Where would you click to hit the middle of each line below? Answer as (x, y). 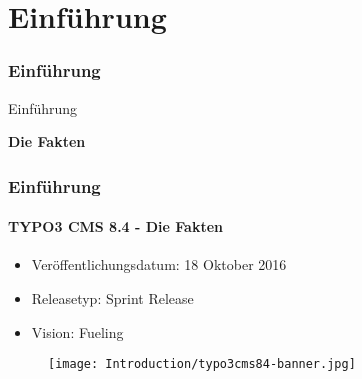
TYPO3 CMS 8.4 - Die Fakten (116, 226)
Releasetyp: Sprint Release (112, 298)
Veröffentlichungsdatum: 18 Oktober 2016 (159, 264)
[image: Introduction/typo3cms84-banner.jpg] (202, 364)
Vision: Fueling (77, 331)
